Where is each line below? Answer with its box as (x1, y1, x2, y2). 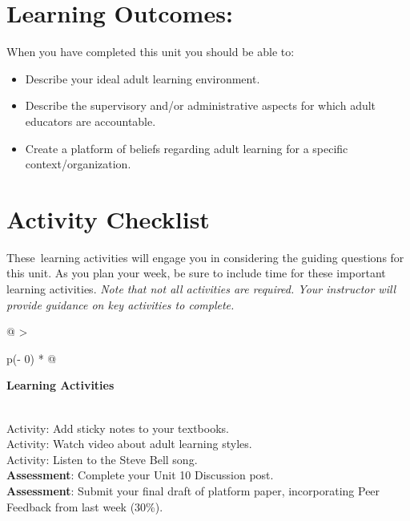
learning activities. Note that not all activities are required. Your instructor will (6, 281, 396, 297)
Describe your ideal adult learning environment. (25, 70, 260, 87)
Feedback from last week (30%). (6, 498, 163, 515)
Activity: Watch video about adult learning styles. (6, 435, 252, 452)
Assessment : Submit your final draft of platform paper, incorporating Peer (6, 482, 380, 499)
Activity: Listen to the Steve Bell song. (6, 450, 198, 467)
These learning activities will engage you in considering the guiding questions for (6, 248, 404, 265)
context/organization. (25, 155, 131, 172)
